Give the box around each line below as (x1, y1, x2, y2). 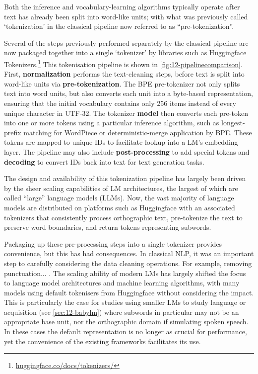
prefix (4, 127, 21, 137)
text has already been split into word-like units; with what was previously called (4, 11, 248, 21)
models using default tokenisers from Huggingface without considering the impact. (4, 287, 254, 297)
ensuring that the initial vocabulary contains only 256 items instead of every (4, 98, 236, 108)
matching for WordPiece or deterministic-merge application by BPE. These (23, 127, 252, 137)
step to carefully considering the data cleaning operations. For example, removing (4, 258, 252, 268)
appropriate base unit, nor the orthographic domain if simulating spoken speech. (4, 316, 249, 327)
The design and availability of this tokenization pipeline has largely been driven (4, 173, 246, 184)
